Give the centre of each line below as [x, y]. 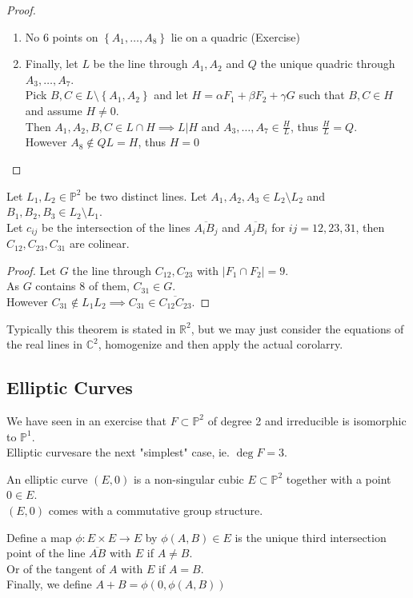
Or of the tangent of [56, 568]
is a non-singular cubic [188, 478]
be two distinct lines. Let [146, 195]
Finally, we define [49, 584]
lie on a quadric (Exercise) [235, 36]
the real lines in [45, 344]
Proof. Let [31, 270]
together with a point [339, 478]
